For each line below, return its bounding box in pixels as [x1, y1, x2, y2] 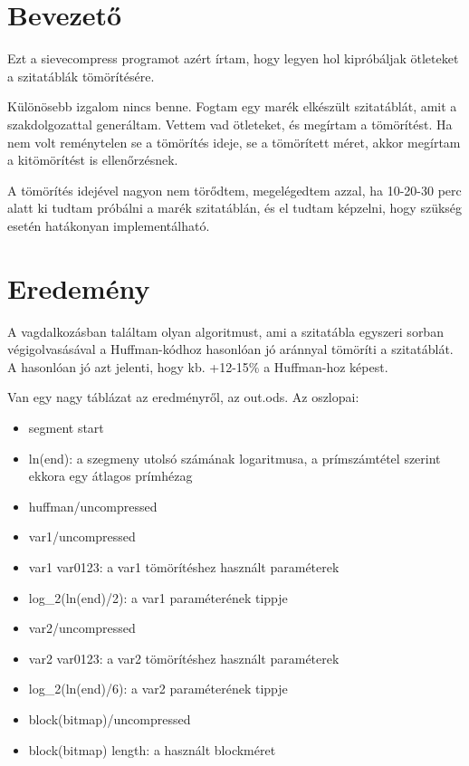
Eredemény [7, 269, 150, 306]
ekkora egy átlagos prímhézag [28, 466, 193, 485]
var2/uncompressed [28, 618, 136, 637]
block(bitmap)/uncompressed [28, 709, 191, 728]
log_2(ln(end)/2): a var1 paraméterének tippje [28, 588, 288, 607]
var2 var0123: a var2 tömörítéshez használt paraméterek [28, 648, 340, 667]
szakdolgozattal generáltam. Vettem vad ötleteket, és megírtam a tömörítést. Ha [7, 114, 453, 133]
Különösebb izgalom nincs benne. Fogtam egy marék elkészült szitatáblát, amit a [7, 97, 457, 116]
